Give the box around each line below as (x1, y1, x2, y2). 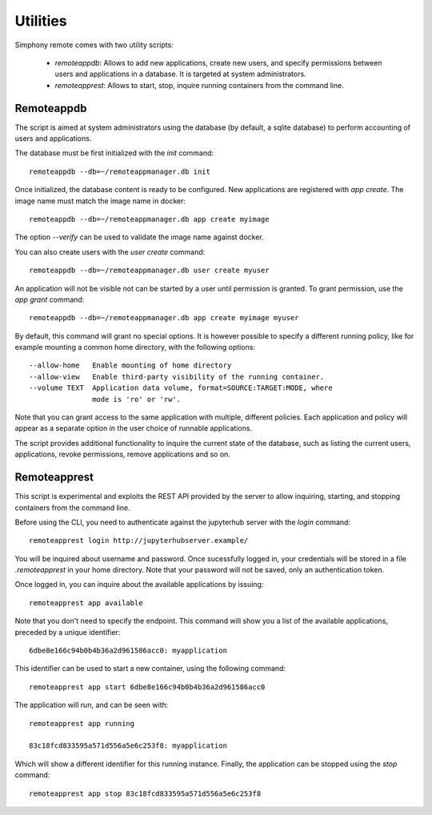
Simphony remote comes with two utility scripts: (14, 40, 174, 50)
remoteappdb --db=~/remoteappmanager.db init (29, 167, 211, 176)
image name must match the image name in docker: (14, 196, 186, 206)
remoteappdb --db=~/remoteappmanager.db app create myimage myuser (29, 313, 299, 323)
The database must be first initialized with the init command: (14, 148, 214, 158)
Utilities (14, 12, 67, 30)
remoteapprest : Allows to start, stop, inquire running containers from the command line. (54, 80, 344, 90)
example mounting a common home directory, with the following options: (14, 343, 256, 352)
